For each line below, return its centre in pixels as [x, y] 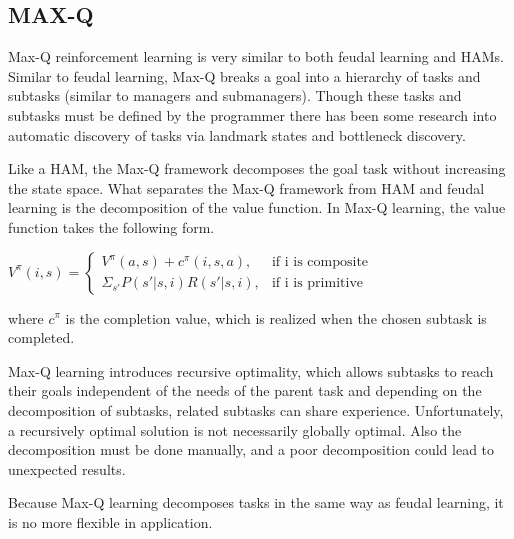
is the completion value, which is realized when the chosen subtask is [276, 317]
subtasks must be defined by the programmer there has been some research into [252, 114]
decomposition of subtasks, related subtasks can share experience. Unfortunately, [256, 409]
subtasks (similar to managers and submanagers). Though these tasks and [235, 95]
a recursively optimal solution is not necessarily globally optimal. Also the [235, 429]
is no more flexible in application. [110, 521]
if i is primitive [317, 283]
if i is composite [320, 262]
